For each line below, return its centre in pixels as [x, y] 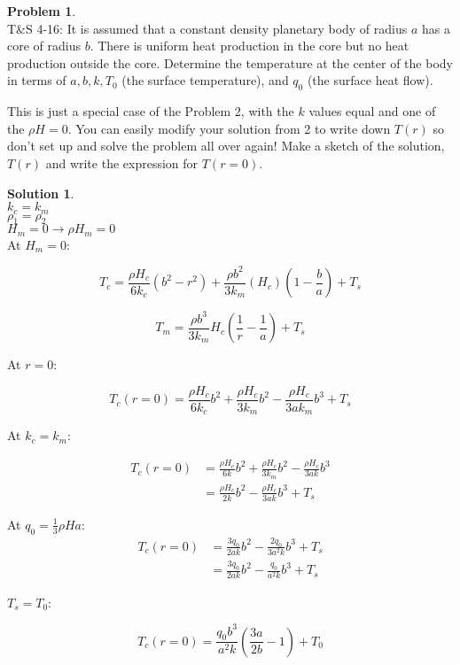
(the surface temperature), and [205, 80]
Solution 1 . [41, 193]
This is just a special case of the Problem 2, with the [151, 111]
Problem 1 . [42, 11]
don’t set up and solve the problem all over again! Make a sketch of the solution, [226, 146]
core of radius [44, 46]
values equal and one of [372, 111]
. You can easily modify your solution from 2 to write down [229, 128]
